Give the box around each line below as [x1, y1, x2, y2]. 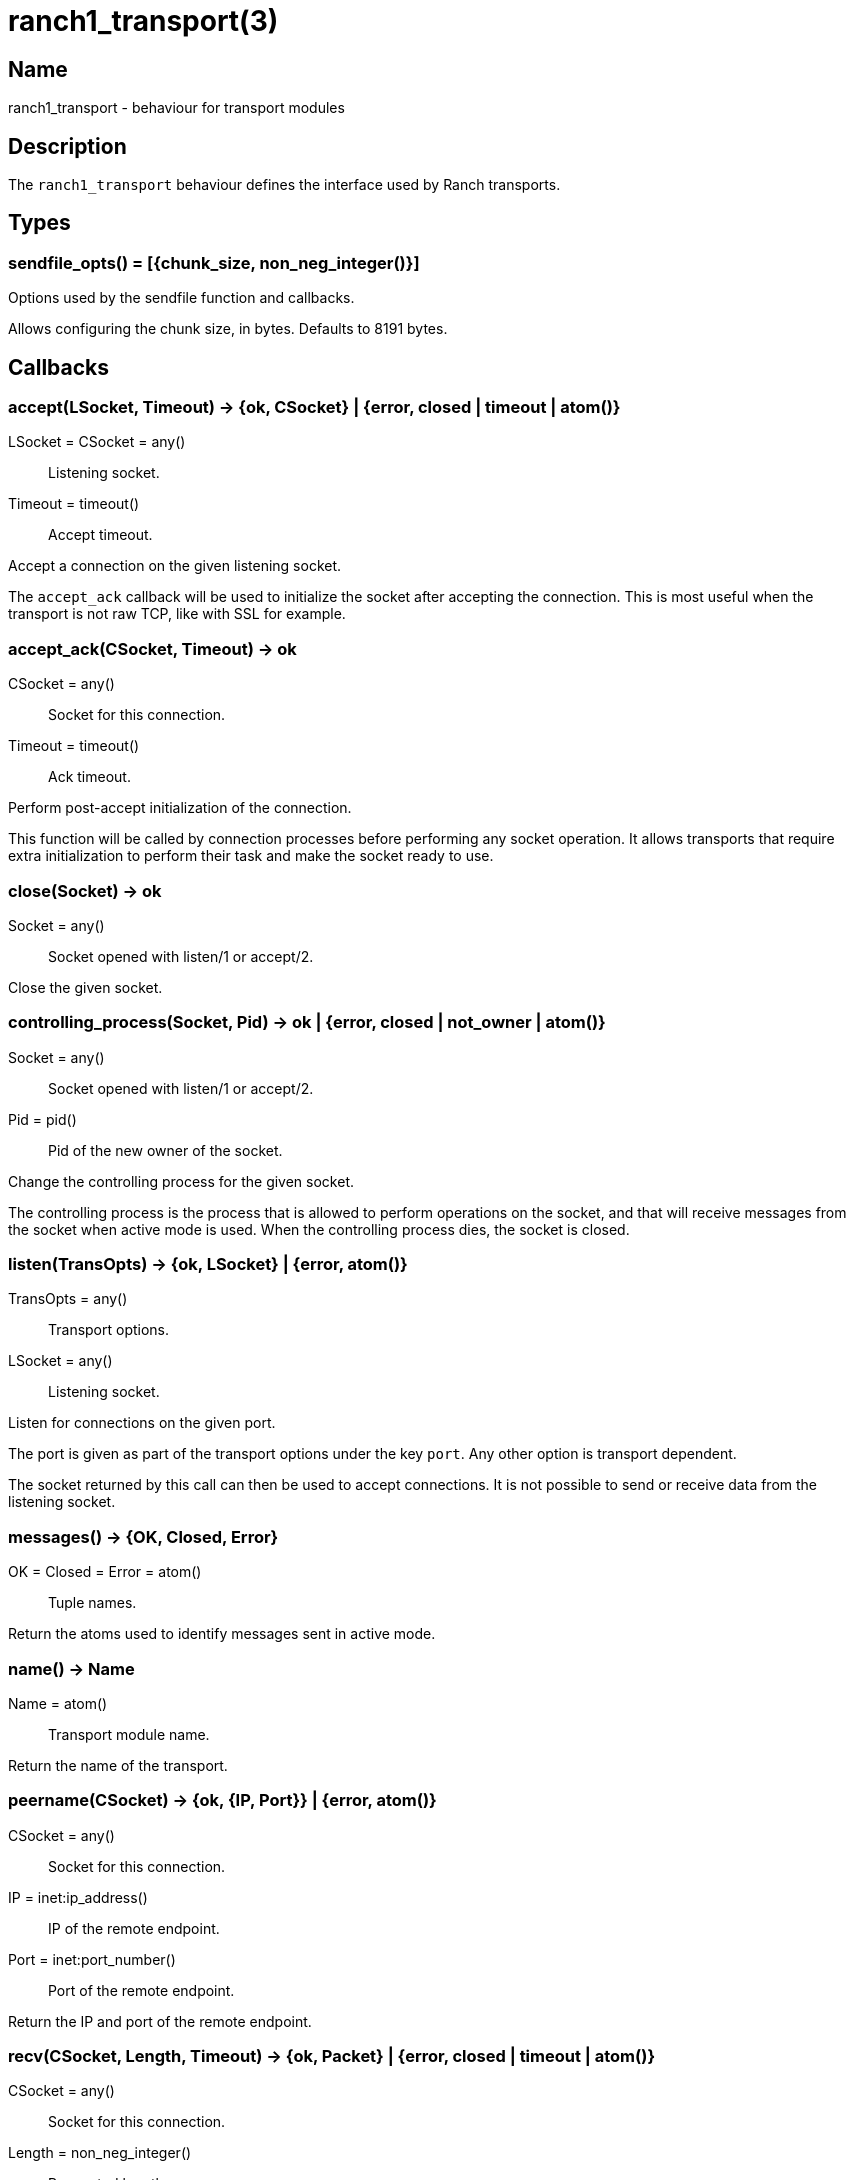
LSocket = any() [8, 1352, 113, 1370]
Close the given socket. [8, 978, 163, 996]
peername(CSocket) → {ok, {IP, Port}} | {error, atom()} [8, 1790, 437, 1811]
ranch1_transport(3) [8, 4, 279, 38]
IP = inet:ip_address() [8, 1888, 148, 1906]
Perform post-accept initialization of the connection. [8, 799, 352, 817]
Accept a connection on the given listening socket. [8, 557, 342, 575]
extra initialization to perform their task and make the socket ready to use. [8, 847, 494, 865]
